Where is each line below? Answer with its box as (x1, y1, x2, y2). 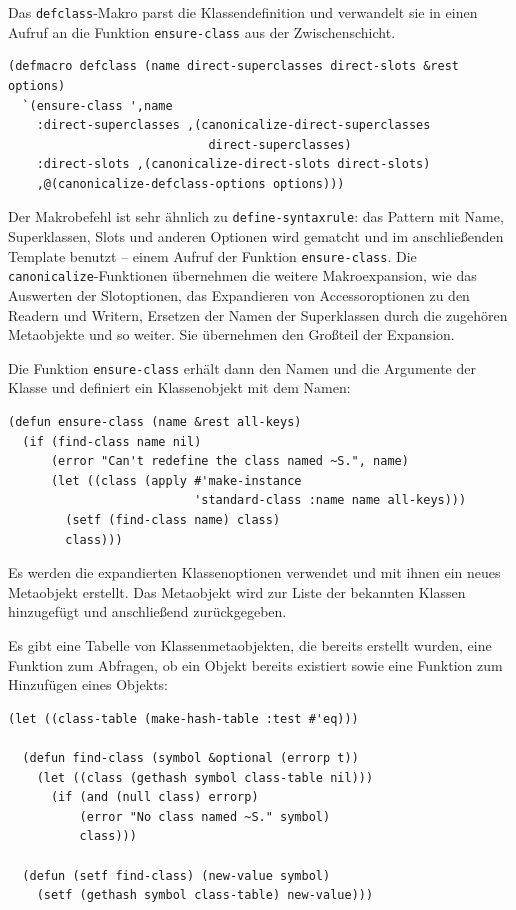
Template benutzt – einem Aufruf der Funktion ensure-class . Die (8, 245, 417, 266)
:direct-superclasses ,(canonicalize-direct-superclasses (36, 118, 431, 133)
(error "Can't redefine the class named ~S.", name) (50, 454, 409, 469)
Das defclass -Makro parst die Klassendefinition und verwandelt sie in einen (8, 2, 478, 22)
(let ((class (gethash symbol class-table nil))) (36, 770, 374, 785)
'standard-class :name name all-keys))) (194, 493, 467, 508)
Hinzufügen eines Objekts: (8, 674, 169, 695)
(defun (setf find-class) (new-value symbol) (22, 868, 331, 883)
